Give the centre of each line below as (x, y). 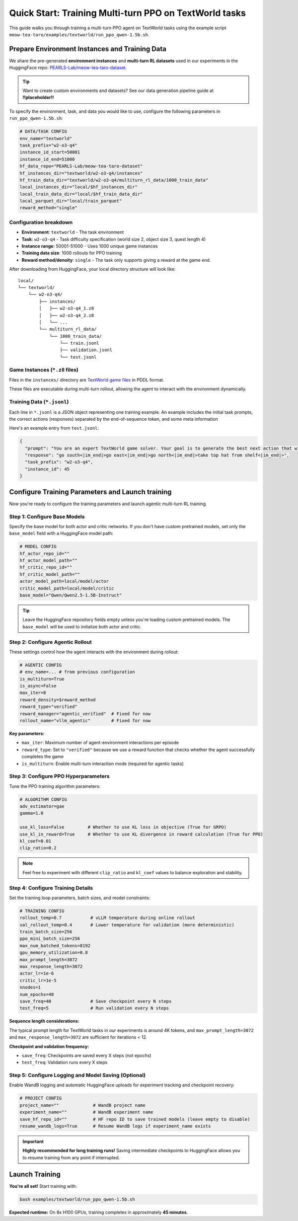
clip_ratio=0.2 (38, 848)
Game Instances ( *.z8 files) (44, 370)
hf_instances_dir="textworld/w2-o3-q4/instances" (81, 173)
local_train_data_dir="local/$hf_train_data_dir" (81, 194)
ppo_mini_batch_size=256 (50, 939)
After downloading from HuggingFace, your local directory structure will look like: (92, 269)
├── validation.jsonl (86, 350)
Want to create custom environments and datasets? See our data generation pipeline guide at (118, 91)
